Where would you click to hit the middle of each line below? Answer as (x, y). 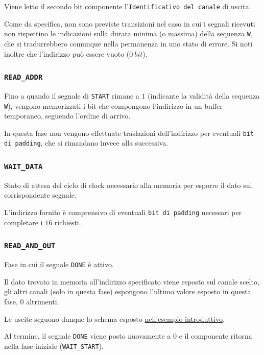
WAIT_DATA (23, 167)
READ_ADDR (23, 77)
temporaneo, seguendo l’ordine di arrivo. (67, 116)
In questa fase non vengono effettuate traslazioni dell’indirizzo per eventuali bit (129, 133)
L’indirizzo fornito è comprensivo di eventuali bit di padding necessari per (123, 212)
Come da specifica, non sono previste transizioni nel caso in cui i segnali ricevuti (130, 23)
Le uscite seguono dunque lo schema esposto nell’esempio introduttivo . (114, 318)
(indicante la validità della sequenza (204, 95)
